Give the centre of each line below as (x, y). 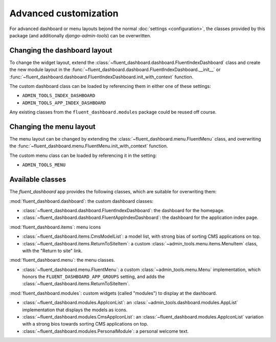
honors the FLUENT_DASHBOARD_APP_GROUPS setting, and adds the (94, 277)
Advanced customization (64, 13)
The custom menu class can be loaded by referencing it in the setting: (83, 155)
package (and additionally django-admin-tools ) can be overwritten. (80, 35)
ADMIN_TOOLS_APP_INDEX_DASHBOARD (64, 103)
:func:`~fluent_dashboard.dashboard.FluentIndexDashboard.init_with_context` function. (101, 77)
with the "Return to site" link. (52, 250)
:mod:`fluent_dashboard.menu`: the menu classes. (62, 260)
